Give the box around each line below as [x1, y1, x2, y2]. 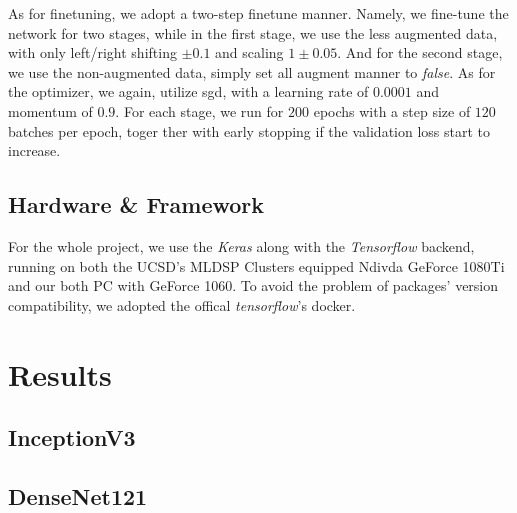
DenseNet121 [8, 480, 148, 511]
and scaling [215, 42, 284, 63]
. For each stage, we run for [115, 100, 284, 121]
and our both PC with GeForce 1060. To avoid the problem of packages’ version [8, 275, 499, 296]
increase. [8, 140, 61, 161]
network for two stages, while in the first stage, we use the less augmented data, [8, 22, 498, 43]
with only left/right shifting [8, 42, 177, 63]
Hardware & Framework [8, 189, 265, 220]
